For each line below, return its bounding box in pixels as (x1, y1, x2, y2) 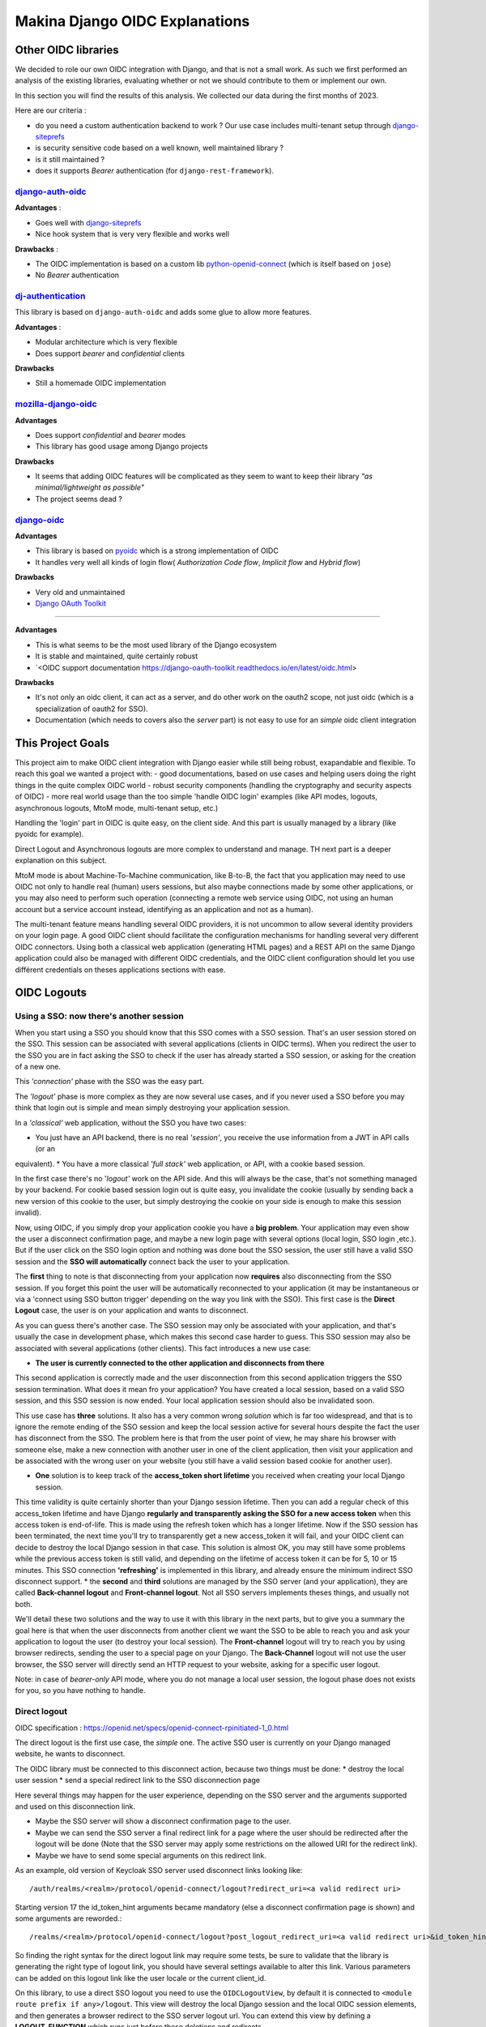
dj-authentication (15, 290, 86, 302)
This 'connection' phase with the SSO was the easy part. (15, 1077, 204, 1086)
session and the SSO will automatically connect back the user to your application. (15, 1257, 291, 1266)
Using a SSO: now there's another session (15, 1010, 184, 1022)
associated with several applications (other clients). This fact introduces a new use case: (15, 1343, 312, 1353)
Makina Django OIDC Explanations (15, 12, 250, 30)
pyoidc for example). (15, 829, 84, 839)
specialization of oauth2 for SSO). (35, 704, 149, 714)
